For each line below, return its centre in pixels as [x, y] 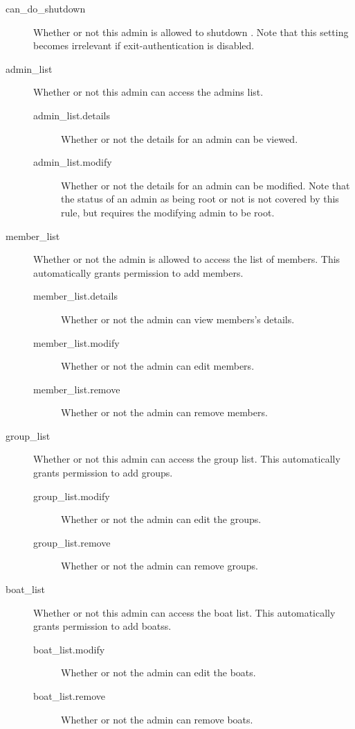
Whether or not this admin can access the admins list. [148, 92]
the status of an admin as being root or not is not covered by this [200, 199]
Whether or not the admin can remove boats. [157, 719]
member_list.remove [77, 389]
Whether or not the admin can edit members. [158, 366]
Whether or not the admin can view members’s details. [178, 319]
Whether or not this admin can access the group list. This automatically [187, 459]
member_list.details [75, 296]
